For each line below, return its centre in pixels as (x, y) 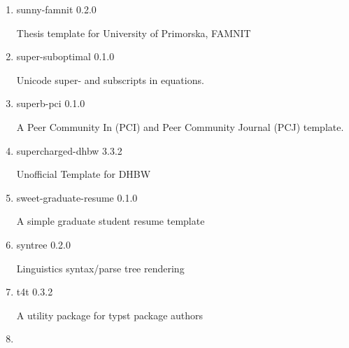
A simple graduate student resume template (111, 221)
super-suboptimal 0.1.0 (65, 56)
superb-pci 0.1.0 (51, 103)
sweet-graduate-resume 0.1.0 (77, 197)
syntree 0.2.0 (43, 244)
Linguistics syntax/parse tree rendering (100, 268)
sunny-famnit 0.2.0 (56, 9)
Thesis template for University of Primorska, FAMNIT (134, 33)
